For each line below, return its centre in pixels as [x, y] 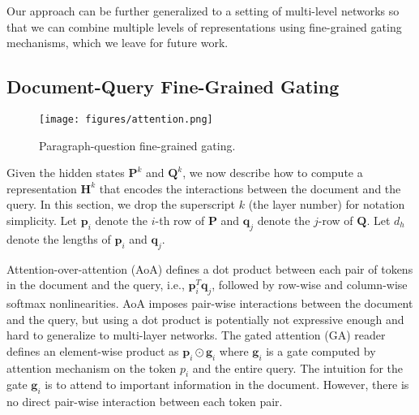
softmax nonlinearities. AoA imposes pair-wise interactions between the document [210, 303]
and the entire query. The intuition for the [297, 367]
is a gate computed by [321, 350]
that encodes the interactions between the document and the [250, 188]
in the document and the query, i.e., [96, 285]
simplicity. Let [42, 220]
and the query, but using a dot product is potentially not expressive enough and [205, 319]
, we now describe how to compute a [273, 173]
